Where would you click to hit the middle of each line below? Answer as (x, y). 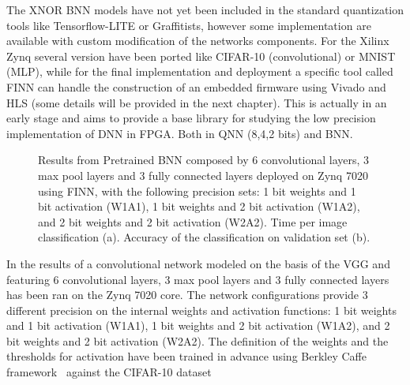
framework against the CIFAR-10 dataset (109, 372)
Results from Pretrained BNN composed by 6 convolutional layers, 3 (204, 160)
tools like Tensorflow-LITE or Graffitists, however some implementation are (189, 25)
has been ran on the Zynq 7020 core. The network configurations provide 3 (187, 295)
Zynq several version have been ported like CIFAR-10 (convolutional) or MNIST (201, 56)
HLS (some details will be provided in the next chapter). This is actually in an (197, 102)
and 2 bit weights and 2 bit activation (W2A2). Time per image (193, 221)
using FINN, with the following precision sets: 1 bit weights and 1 (197, 191)
